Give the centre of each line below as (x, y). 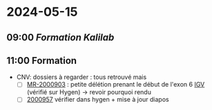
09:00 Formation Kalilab (60, 37)
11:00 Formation (42, 60)
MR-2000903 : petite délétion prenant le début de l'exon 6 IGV (116, 85)
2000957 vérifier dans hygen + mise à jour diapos (98, 100)
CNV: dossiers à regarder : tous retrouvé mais (81, 77)
